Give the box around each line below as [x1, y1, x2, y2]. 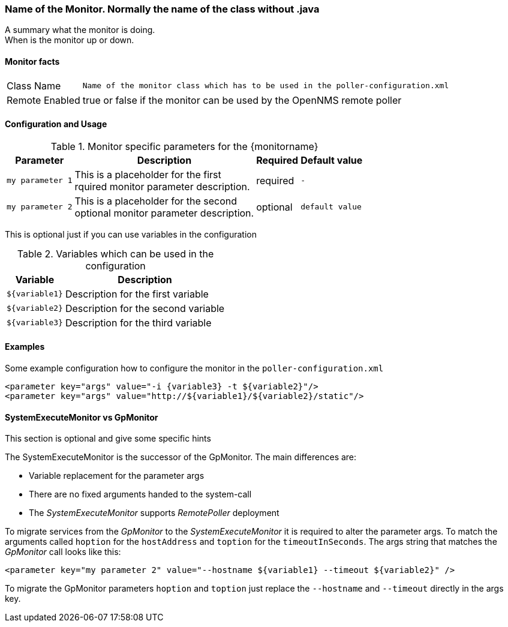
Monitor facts [5, 56, 60, 67]
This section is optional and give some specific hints [5, 433, 211, 444]
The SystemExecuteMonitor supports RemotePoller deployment [29, 508, 279, 518]
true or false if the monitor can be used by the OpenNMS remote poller [82, 94, 402, 106]
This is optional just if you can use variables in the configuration [5, 229, 257, 239]
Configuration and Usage [5, 119, 107, 130]
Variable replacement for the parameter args [29, 470, 205, 481]
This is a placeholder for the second [74, 194, 238, 207]
